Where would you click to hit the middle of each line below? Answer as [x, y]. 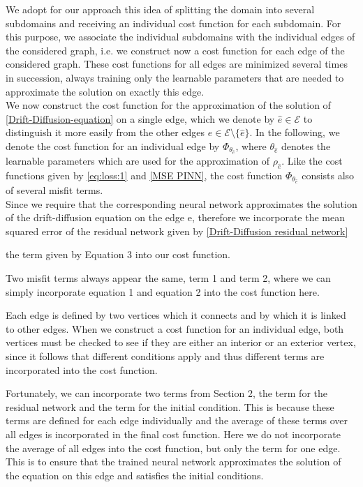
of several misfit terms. [54, 190]
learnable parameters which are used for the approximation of [138, 161]
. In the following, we [295, 132]
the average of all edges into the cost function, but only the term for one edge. [173, 448]
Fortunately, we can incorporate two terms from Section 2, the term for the [166, 393]
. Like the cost [312, 161]
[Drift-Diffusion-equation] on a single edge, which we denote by [140, 118]
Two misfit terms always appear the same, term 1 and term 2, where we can [168, 278]
